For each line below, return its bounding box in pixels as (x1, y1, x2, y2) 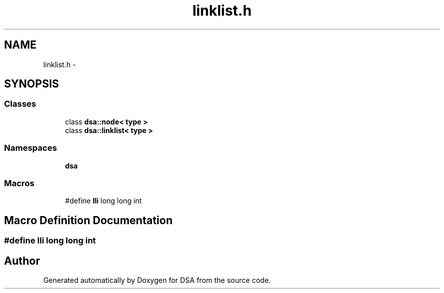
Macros (4, 178, 34, 188)
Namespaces (4, 143, 57, 153)
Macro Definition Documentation (4, 214, 173, 227)
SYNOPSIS (4, 77, 59, 91)
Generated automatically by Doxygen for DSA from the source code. (43, 276, 271, 284)
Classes (4, 99, 36, 109)
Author (4, 254, 40, 267)
